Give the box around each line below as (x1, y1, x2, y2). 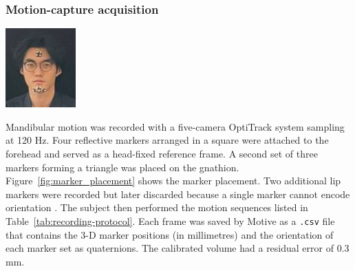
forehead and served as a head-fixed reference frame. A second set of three (6, 147, 318, 160)
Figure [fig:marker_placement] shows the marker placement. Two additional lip (6, 173, 341, 188)
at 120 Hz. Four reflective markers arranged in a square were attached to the (6, 133, 329, 147)
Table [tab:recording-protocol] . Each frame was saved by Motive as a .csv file (6, 213, 335, 228)
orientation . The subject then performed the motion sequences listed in (6, 200, 308, 215)
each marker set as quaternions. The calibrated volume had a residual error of (6, 241, 334, 255)
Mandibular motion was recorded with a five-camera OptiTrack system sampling (6, 119, 345, 133)
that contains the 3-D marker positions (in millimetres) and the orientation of (6, 227, 334, 241)
